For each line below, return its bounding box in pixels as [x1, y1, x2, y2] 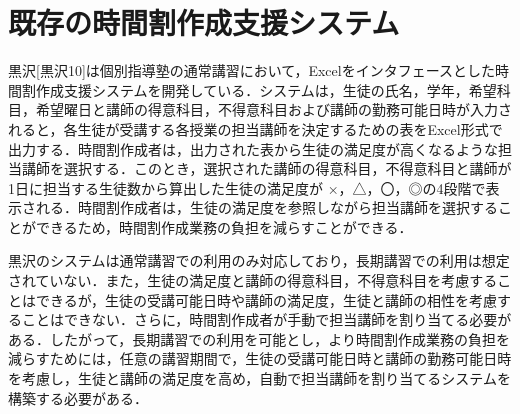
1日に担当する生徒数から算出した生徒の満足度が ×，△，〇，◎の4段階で [8, 177, 486, 198]
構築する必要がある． [8, 387, 148, 408]
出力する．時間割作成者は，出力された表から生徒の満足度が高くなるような [8, 138, 498, 159]
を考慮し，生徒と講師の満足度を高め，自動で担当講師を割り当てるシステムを [8, 368, 511, 389]
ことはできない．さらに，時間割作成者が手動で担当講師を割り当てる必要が [21, 309, 512, 330]
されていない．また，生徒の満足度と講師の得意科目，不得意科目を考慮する [8, 270, 498, 291]
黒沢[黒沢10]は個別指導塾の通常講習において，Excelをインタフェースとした [8, 60, 495, 81]
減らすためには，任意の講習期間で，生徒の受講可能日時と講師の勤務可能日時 [8, 348, 512, 369]
